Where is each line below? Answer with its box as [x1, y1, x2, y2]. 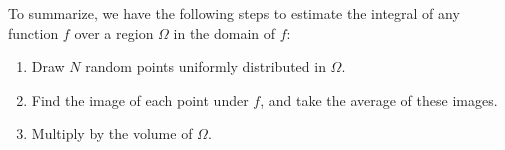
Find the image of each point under [31, 89, 249, 110]
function [8, 22, 59, 43]
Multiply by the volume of [31, 123, 193, 144]
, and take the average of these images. [260, 89, 498, 110]
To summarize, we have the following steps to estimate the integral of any [8, 3, 460, 23]
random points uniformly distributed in [85, 56, 326, 77]
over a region [74, 22, 154, 43]
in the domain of [173, 22, 276, 43]
